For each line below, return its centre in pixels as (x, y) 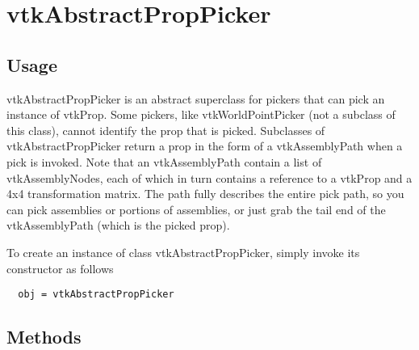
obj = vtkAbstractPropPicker (96, 295)
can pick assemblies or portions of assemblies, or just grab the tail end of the (196, 209)
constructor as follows (60, 268)
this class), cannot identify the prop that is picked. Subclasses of (166, 130)
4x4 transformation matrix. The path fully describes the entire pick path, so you (205, 194)
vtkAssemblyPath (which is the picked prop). (118, 225)
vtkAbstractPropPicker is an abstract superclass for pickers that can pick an (196, 98)
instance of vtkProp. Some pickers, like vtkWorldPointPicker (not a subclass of (201, 114)
